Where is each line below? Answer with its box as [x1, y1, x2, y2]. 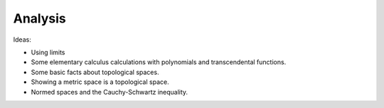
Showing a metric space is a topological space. [31, 78, 170, 86]
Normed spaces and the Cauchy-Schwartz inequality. [31, 88, 188, 96]
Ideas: [13, 35, 31, 44]
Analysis [13, 11, 67, 26]
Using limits [31, 48, 65, 56]
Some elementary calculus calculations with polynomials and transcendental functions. [31, 58, 287, 66]
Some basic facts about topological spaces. [31, 68, 159, 76]
